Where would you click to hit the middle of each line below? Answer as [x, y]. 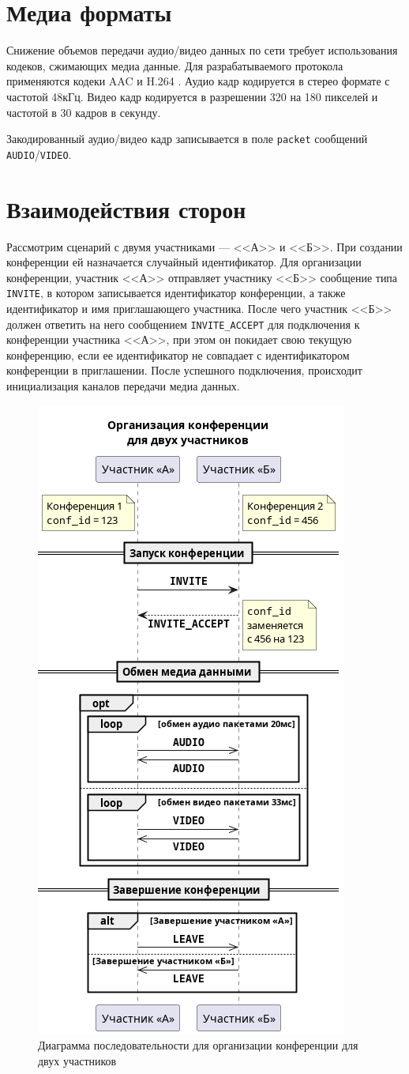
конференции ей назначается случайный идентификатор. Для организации [184, 262]
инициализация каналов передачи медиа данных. [123, 386]
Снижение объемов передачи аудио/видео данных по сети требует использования [202, 50]
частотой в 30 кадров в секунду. [84, 112]
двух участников [77, 1060]
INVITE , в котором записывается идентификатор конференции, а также [176, 293]
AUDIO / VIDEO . [39, 154]
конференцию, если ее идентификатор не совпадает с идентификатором [178, 354]
